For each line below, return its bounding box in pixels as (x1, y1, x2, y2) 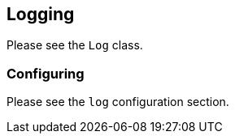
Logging (7, 4, 75, 24)
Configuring (7, 65, 85, 82)
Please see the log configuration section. (7, 95, 229, 109)
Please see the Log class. (7, 38, 143, 53)
